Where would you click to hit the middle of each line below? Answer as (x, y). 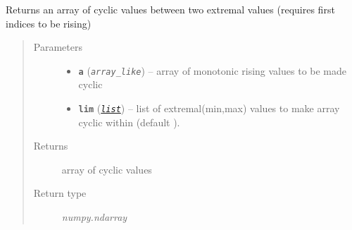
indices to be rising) (49, 23)
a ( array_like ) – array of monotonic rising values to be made (213, 70)
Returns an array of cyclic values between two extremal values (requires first (170, 9)
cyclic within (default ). (129, 122)
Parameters (58, 47)
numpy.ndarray (94, 217)
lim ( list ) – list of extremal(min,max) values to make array (209, 108)
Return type (60, 193)
